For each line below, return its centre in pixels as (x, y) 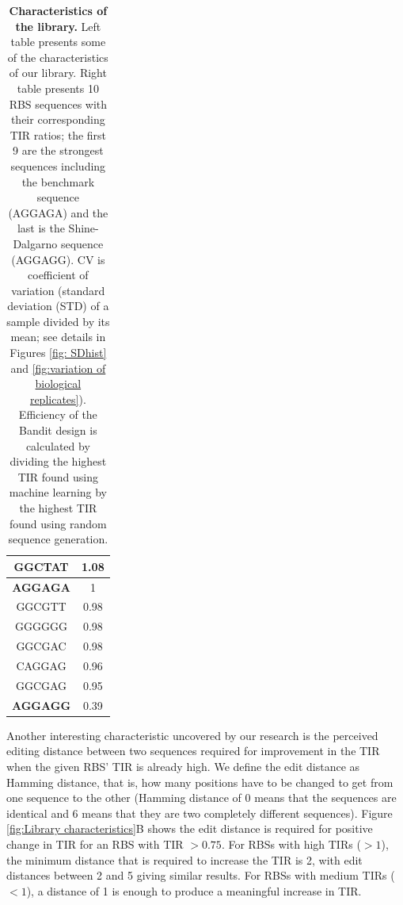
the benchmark (58, 181)
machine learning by (58, 492)
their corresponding (58, 119)
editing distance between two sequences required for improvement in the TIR (193, 751)
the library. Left (58, 26)
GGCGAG (41, 685)
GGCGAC (41, 646)
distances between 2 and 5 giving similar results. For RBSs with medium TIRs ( (201, 875)
